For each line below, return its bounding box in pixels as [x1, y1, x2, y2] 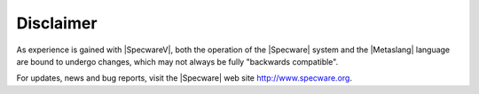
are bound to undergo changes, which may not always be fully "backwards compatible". [16, 56, 339, 67]
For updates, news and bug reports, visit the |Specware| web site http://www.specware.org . [16, 73, 352, 83]
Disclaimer [16, 13, 98, 33]
